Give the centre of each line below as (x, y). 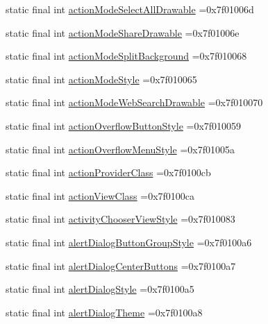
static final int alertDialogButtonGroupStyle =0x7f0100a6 (129, 242)
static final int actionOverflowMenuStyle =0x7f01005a (120, 149)
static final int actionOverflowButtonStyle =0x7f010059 (124, 125)
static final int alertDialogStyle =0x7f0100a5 (100, 289)
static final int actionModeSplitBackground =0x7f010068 (126, 56)
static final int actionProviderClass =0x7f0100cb (108, 172)
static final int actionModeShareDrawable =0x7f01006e (123, 32)
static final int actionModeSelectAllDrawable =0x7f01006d (130, 9)
